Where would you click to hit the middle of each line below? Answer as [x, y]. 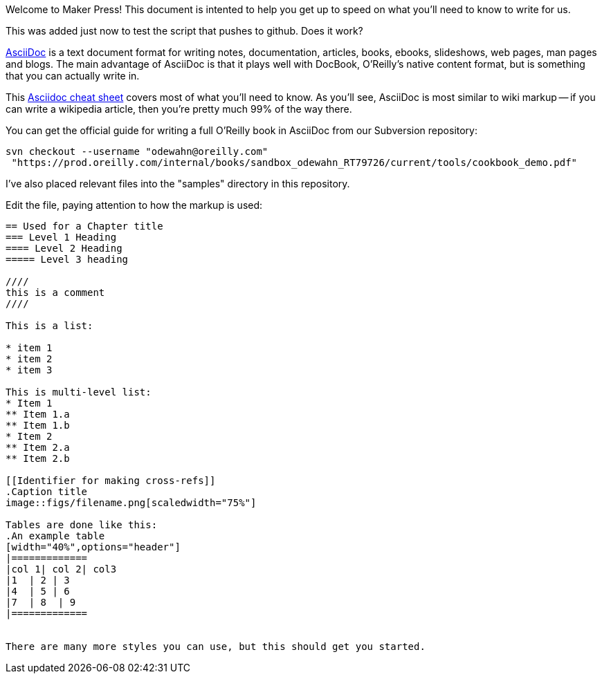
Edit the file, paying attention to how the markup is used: [134, 205]
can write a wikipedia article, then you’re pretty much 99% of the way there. [179, 109]
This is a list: [49, 326]
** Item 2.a [38, 447]
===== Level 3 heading [67, 259]
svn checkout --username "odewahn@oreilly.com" [137, 151]
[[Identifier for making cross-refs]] [111, 481]
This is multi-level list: [79, 392]
